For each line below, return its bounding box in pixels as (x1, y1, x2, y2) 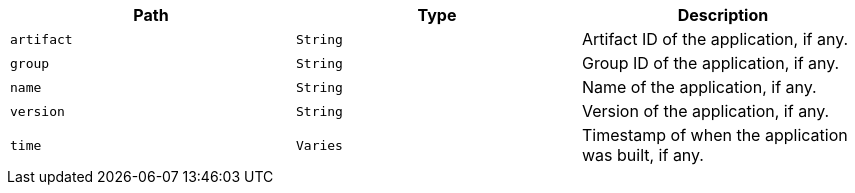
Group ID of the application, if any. (581, 53, 840, 73)
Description (677, 5, 769, 25)
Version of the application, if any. (581, 101, 830, 121)
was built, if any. (581, 145, 704, 165)
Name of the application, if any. (581, 77, 817, 97)
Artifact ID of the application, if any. (581, 29, 849, 49)
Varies (295, 137, 343, 153)
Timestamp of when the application (581, 125, 848, 145)
